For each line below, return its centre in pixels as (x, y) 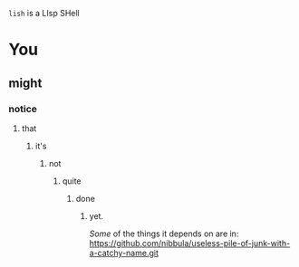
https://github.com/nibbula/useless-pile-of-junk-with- (190, 243)
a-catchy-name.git (124, 253)
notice (23, 109)
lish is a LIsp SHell (44, 13)
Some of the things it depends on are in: (164, 234)
